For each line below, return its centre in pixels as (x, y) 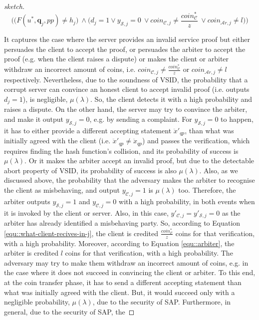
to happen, (237, 119)
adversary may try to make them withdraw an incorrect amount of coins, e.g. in (126, 262)
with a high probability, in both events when (187, 201)
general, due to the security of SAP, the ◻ (69, 311)
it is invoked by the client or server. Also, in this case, (86, 212)
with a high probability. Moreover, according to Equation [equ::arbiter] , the (119, 243)
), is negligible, (45, 99)
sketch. (14, 6)
